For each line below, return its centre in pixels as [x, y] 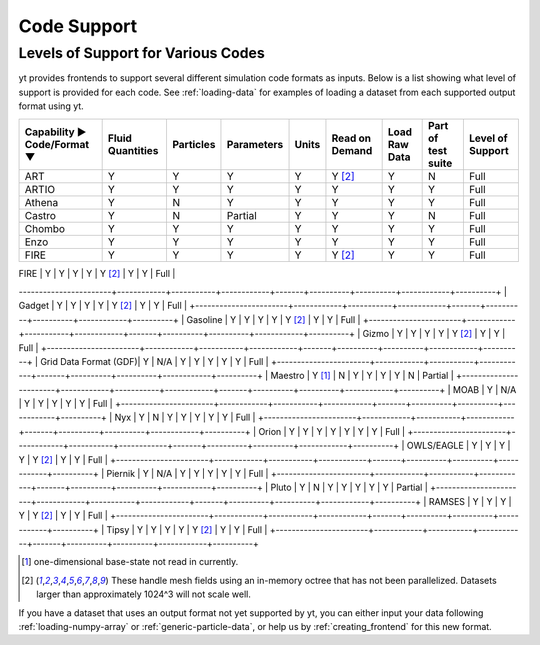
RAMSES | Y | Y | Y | [470, 501]
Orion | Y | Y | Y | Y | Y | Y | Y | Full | [332, 431]
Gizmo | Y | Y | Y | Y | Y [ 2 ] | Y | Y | [434, 334]
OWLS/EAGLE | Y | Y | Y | [458, 446]
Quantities [133, 150]
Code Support [78, 26]
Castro [40, 215]
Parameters [255, 144]
